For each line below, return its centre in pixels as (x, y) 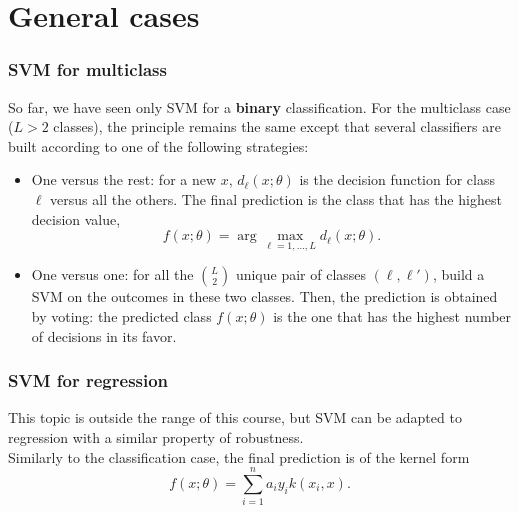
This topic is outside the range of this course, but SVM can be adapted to (235, 417)
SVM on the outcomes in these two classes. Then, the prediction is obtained (264, 296)
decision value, (76, 218)
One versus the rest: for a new (124, 179)
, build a (458, 274)
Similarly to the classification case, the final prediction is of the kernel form (239, 456)
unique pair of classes (301, 274)
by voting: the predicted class (121, 315)
